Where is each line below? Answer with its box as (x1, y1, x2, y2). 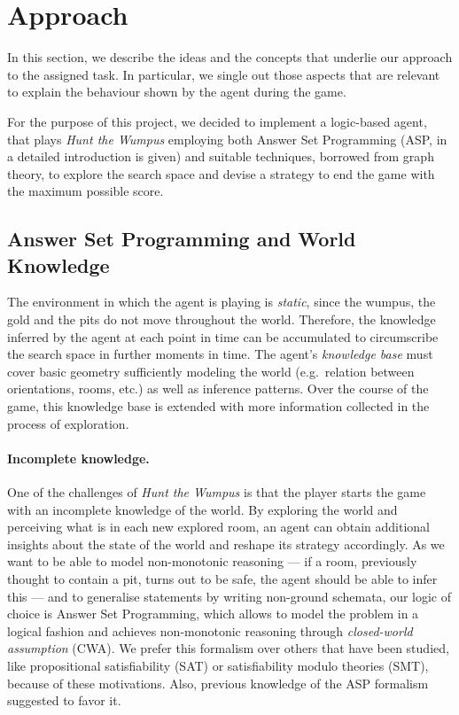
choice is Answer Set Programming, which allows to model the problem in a (7, 604, 419, 623)
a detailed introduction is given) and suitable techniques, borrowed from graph (7, 147, 434, 166)
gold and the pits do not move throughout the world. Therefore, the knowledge (7, 310, 436, 329)
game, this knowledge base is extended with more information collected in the (7, 397, 430, 416)
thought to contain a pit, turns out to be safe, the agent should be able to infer (7, 569, 438, 587)
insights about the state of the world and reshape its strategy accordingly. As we (7, 534, 445, 553)
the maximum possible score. (7, 182, 164, 200)
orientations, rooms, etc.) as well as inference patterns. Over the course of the (7, 379, 429, 398)
